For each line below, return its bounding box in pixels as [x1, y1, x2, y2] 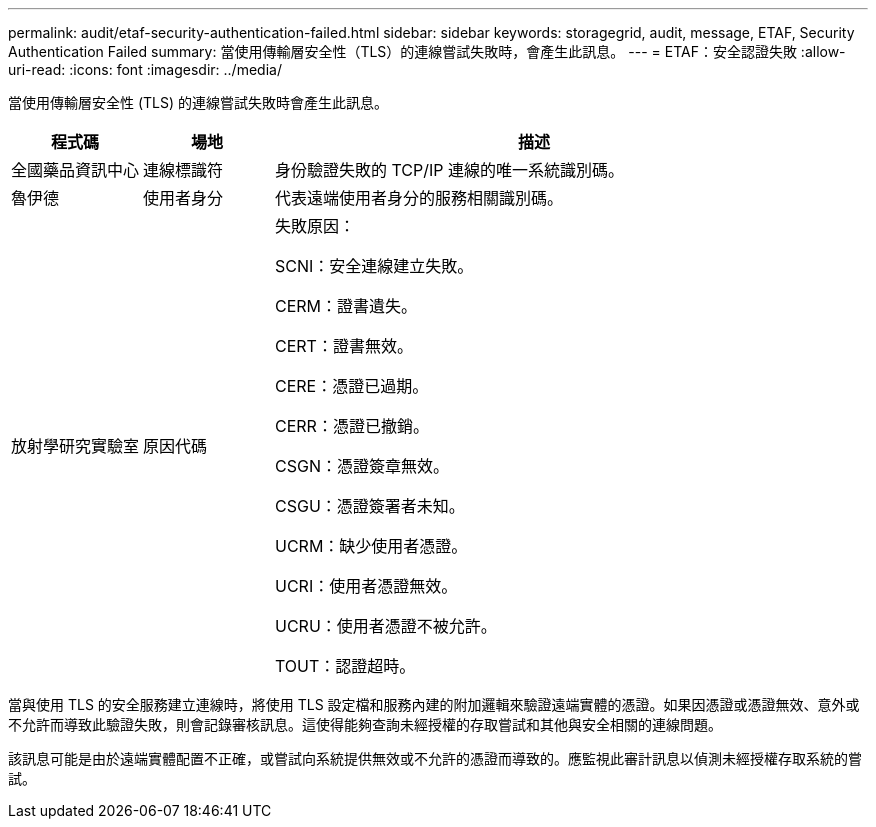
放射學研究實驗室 [11, 436, 140, 456]
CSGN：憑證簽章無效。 [275, 456, 449, 476]
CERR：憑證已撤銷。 [275, 416, 429, 436]
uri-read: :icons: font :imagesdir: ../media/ [8, 61, 282, 78]
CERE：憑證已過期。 [275, 376, 429, 396]
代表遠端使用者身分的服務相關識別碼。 [275, 188, 564, 208]
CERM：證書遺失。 [275, 296, 418, 316]
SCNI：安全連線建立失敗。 [275, 256, 474, 276]
